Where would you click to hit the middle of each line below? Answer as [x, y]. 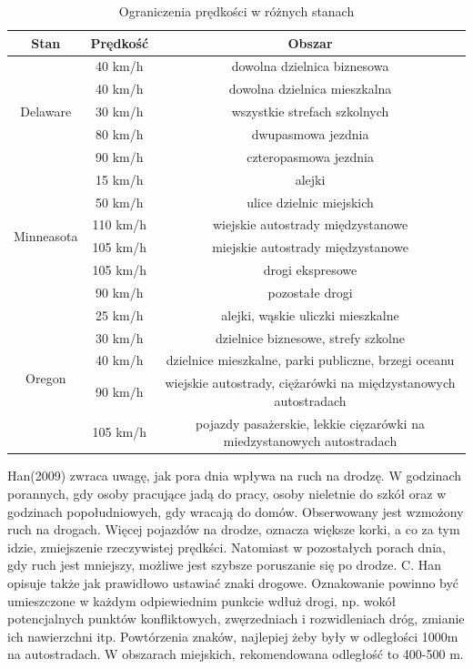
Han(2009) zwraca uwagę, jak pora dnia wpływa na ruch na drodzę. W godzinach [235, 476]
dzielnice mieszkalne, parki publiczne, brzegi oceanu [310, 360]
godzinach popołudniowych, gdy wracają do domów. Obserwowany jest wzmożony [236, 511]
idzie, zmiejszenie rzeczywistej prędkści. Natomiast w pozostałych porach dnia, [226, 547]
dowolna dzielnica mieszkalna [310, 89]
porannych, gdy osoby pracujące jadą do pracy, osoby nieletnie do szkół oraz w [227, 493]
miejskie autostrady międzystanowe [310, 247]
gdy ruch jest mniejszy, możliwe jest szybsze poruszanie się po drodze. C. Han [224, 565]
